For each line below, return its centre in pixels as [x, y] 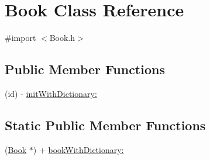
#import [20, 38]
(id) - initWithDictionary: [51, 93]
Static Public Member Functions [105, 125]
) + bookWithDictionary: [78, 149]
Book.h [62, 38]
